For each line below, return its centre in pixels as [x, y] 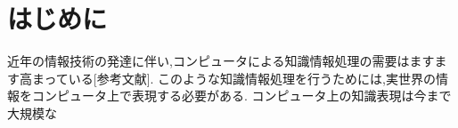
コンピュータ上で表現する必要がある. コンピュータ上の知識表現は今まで [241, 96]
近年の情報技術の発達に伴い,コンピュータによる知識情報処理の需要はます [221, 61]
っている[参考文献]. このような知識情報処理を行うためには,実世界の [240, 78]
